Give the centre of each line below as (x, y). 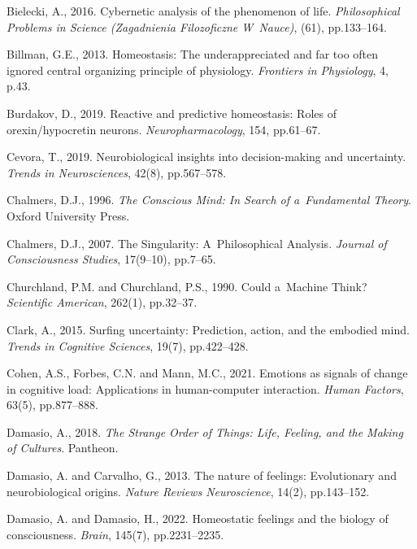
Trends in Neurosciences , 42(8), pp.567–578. (117, 172)
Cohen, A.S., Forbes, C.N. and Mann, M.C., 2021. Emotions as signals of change (207, 373)
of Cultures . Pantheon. (63, 448)
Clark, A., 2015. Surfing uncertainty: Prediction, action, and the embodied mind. (208, 329)
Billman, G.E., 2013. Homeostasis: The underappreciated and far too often (193, 54)
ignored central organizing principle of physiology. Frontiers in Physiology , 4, (198, 70)
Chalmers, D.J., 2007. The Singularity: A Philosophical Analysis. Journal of (197, 243)
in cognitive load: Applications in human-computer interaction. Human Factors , (205, 388)
